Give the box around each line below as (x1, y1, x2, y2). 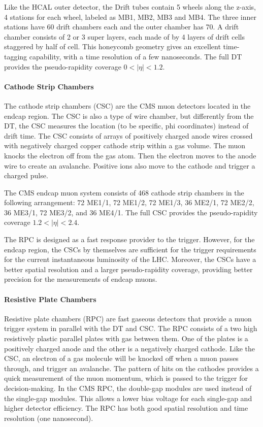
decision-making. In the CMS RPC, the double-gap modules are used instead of (4, 383, 252, 393)
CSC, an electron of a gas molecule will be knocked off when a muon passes (4, 353, 239, 364)
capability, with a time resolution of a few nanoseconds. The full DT (29, 51, 242, 61)
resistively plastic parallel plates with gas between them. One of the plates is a (4, 333, 248, 344)
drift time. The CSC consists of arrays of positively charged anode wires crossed (4, 130, 253, 141)
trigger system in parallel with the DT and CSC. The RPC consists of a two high (4, 323, 257, 334)
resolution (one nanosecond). (4, 412, 93, 423)
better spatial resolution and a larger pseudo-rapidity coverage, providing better (4, 264, 253, 274)
